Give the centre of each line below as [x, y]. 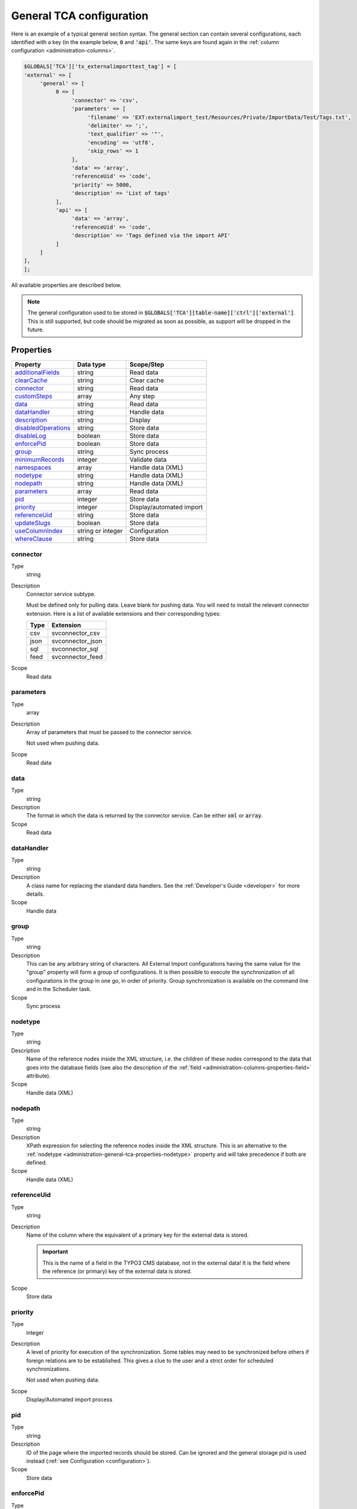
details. [35, 894]
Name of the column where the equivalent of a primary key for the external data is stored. [137, 1235]
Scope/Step [147, 365]
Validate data [148, 460]
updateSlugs [33, 523]
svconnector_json [77, 641]
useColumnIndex [39, 531]
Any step [142, 397]
